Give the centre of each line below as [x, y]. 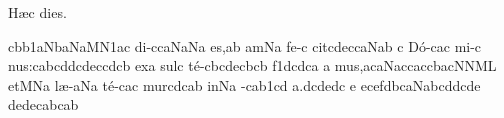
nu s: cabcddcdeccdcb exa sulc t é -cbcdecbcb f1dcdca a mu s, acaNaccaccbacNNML [252, 65]
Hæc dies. [37, 12]
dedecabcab [43, 104]
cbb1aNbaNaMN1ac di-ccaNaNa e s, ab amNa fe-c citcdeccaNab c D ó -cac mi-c [245, 45]
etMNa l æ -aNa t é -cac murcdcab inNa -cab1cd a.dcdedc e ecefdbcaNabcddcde [244, 84]
